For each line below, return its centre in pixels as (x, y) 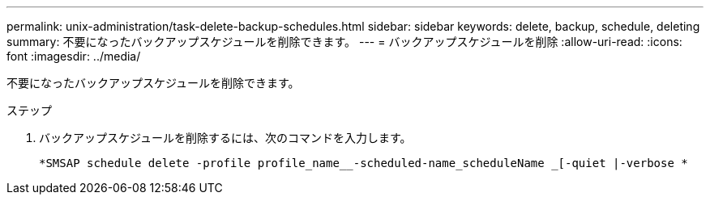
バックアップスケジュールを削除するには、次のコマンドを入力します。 (225, 138)
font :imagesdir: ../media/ (74, 56)
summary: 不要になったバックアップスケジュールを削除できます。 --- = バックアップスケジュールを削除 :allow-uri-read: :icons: (344, 42)
